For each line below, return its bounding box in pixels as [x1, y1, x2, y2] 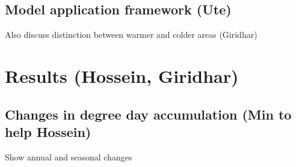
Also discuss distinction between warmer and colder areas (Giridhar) [5, 28, 257, 41]
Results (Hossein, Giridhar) [5, 63, 239, 88]
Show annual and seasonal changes [5, 150, 132, 163]
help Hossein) [5, 122, 91, 141]
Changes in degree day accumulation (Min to [5, 105, 292, 123]
